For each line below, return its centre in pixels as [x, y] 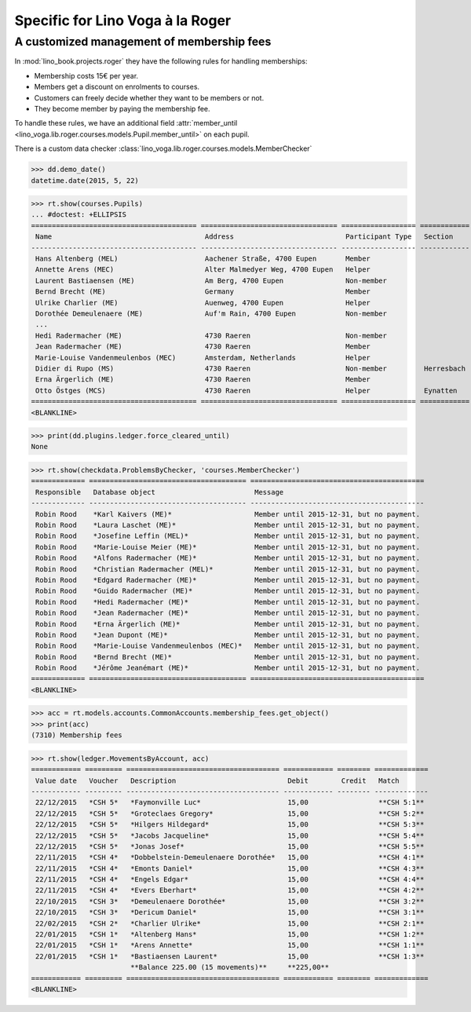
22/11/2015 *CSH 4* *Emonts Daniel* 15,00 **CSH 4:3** [230, 868]
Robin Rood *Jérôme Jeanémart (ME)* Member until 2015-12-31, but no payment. [228, 668]
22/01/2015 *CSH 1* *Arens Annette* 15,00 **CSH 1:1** [230, 945]
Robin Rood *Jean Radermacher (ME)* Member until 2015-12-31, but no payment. [228, 613]
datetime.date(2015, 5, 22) [85, 180]
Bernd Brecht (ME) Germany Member [203, 292]
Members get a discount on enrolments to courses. [117, 87]
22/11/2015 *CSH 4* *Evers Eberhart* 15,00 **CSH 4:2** [230, 890]
